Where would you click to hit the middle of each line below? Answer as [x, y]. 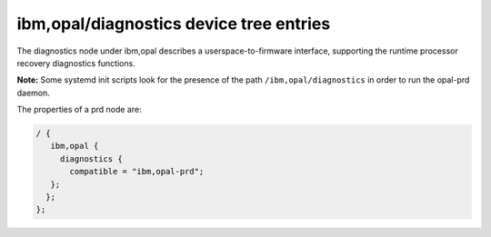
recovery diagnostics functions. [76, 63]
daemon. [33, 93]
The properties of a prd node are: [79, 110]
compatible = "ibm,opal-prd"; [137, 172]
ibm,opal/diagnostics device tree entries [174, 24]
